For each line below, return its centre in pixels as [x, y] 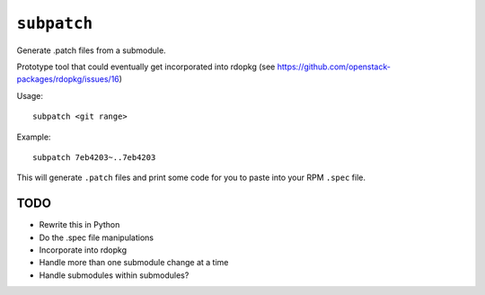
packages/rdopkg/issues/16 [68, 79]
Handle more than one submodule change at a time [134, 263]
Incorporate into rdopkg [83, 250]
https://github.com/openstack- [334, 67]
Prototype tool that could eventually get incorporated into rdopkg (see [146, 67]
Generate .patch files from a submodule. [91, 50]
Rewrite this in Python [79, 225]
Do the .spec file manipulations [97, 237]
